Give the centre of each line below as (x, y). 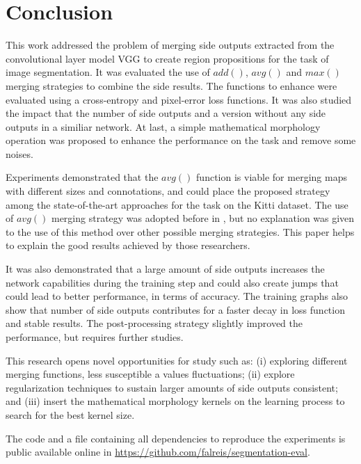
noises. (19, 153)
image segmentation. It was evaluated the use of (108, 72)
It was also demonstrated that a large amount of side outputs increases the (165, 269)
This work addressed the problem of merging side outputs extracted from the (170, 45)
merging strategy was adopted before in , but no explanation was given (203, 218)
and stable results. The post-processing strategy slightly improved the (154, 323)
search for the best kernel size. (70, 414)
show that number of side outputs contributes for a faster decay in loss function (175, 309)
